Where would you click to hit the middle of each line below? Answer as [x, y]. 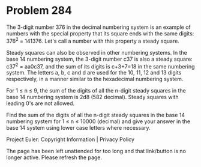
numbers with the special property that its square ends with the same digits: [100, 33]
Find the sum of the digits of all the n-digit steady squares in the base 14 [96, 115]
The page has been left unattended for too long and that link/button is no [96, 151]
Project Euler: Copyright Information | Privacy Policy [70, 139]
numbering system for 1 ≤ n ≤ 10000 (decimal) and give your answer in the [98, 121]
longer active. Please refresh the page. [54, 157]
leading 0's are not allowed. [40, 103]
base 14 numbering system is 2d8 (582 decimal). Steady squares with [92, 97]
